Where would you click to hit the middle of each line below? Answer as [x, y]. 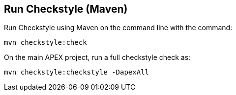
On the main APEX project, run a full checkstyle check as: [97, 57]
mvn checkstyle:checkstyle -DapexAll [77, 72]
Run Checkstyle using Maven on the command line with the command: [118, 28]
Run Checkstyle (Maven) [66, 9]
